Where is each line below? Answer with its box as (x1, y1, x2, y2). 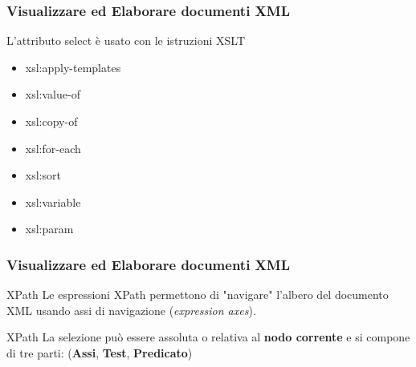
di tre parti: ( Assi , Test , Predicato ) (6, 344, 193, 361)
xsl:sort (25, 167, 61, 183)
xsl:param (25, 220, 74, 237)
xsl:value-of (25, 86, 80, 103)
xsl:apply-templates (25, 58, 121, 75)
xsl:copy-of (25, 113, 78, 129)
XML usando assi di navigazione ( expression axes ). (6, 301, 256, 318)
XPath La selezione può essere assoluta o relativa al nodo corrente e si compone (6, 329, 410, 345)
